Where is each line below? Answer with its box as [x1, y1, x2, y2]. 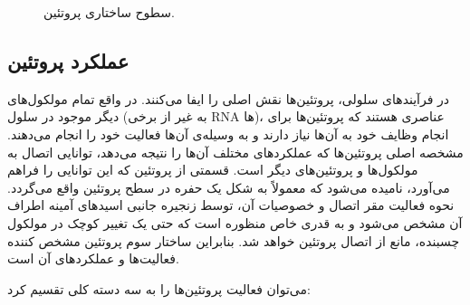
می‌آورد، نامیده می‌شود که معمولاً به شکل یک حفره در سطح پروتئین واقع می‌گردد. [7, 177, 450, 196]
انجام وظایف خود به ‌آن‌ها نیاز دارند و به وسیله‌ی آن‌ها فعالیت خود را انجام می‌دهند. [7, 124, 449, 143]
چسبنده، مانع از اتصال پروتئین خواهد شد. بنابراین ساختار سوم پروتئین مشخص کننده [7, 231, 460, 250]
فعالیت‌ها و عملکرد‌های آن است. [7, 249, 179, 268]
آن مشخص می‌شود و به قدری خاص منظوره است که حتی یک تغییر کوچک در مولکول [7, 213, 463, 232]
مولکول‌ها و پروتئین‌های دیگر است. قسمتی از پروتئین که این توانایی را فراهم [7, 160, 418, 179]
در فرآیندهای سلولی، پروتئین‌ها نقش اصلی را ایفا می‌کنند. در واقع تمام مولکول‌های [7, 89, 450, 108]
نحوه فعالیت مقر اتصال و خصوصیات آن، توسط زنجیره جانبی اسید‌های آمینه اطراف [7, 195, 455, 214]
